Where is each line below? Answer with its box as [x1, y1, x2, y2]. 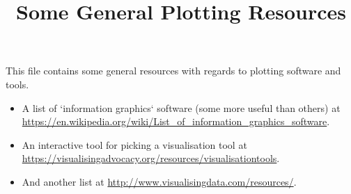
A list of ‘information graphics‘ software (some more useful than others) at [22, 100, 341, 115]
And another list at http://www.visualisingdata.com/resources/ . [22, 174, 297, 188]
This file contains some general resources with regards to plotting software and [6, 63, 341, 78]
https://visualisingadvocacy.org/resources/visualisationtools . [22, 151, 280, 165]
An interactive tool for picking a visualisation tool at [22, 137, 247, 152]
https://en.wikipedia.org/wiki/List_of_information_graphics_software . [22, 114, 330, 129]
